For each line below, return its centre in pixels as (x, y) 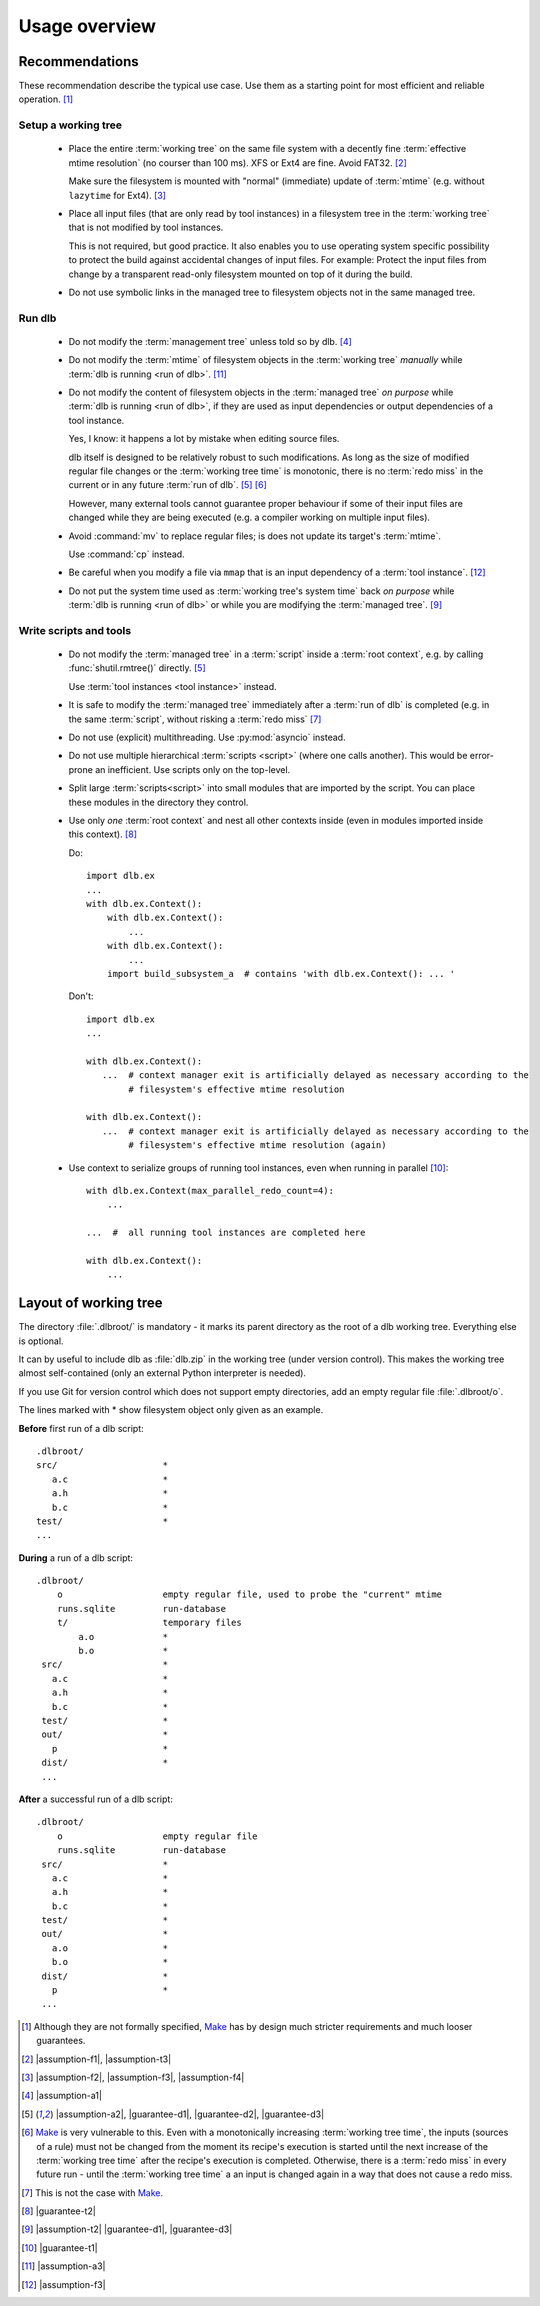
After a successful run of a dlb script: (96, 1799)
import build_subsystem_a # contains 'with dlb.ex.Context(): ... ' (281, 973)
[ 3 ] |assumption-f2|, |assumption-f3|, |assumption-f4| (133, 2077)
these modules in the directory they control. (158, 802)
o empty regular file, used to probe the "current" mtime (249, 1594)
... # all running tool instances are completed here (226, 1233)
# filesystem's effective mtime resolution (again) (257, 1145)
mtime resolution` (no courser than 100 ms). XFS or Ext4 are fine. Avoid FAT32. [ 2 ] (237, 162)
